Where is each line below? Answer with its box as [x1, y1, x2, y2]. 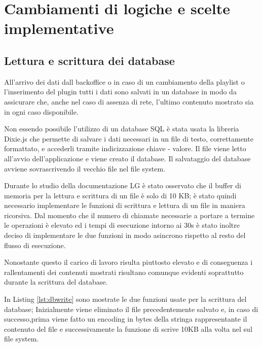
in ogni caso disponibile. [4, 106, 79, 117]
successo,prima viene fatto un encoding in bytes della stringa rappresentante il [4, 314, 247, 324]
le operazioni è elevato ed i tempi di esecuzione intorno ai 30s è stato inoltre [4, 220, 240, 230]
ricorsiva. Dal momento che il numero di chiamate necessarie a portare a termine [4, 210, 255, 220]
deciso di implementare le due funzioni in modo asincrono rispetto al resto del [4, 230, 246, 240]
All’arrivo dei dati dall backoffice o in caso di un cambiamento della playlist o [4, 76, 245, 87]
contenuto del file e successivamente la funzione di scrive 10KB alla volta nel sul [4, 323, 252, 334]
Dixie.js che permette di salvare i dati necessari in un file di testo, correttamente [4, 133, 253, 144]
